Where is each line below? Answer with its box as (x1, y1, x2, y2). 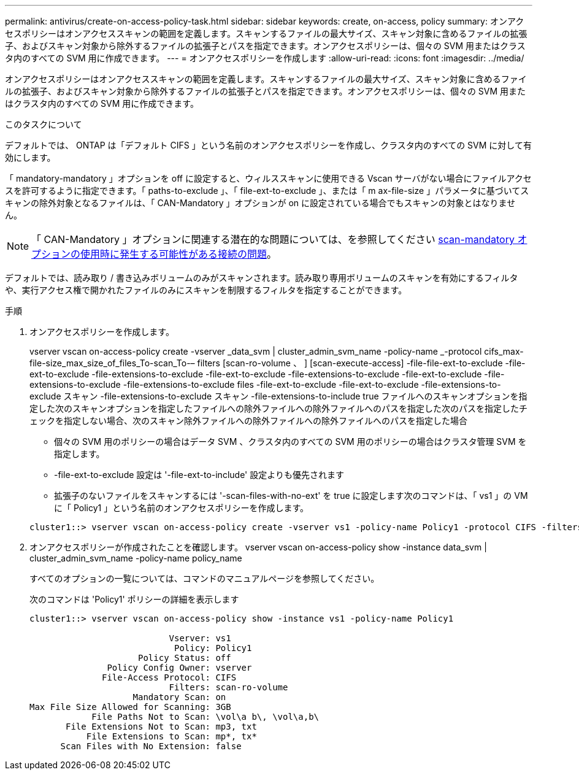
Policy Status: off (138, 653, 231, 663)
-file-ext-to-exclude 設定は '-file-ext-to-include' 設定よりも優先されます (54, 469, 344, 480)
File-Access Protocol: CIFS (102, 673, 237, 682)
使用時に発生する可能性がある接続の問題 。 (80, 248, 277, 260)
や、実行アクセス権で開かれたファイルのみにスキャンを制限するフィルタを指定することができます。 (5, 285, 407, 295)
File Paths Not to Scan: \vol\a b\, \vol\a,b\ (91, 712, 320, 722)
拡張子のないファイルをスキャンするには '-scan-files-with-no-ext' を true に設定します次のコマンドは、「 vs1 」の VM (54, 490, 528, 501)
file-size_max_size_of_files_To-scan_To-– (29, 358, 195, 368)
